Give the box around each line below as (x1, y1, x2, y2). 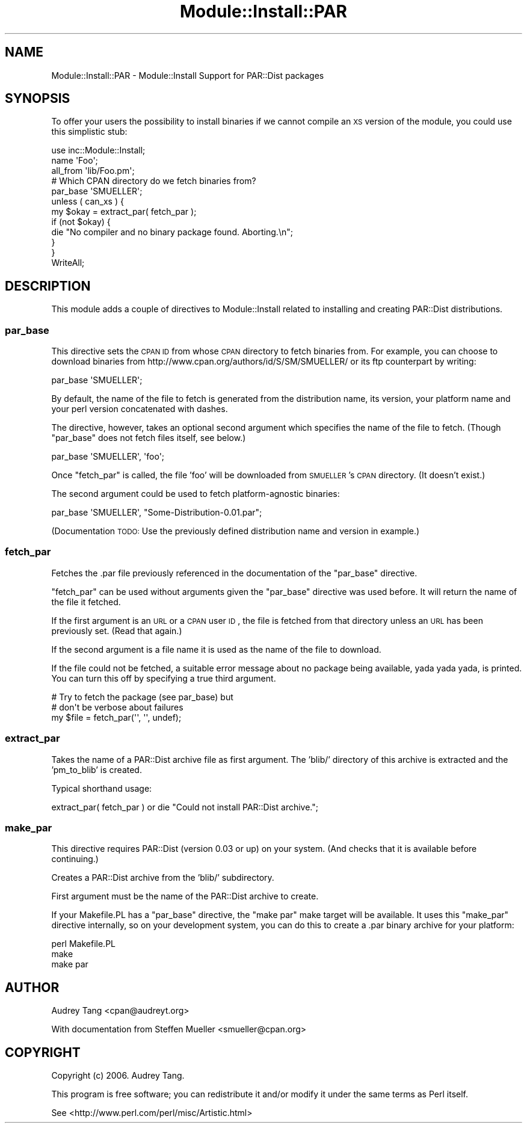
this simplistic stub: (51, 126, 128, 137)
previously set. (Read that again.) (51, 625, 182, 636)
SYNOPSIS (5, 91, 70, 106)
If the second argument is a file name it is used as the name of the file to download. (51, 644, 381, 655)
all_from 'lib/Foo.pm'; (51, 165, 135, 176)
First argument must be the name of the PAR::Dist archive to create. (51, 891, 319, 902)
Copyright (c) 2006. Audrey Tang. (51, 1070, 185, 1080)
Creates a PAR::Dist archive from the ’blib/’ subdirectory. (51, 872, 274, 883)
